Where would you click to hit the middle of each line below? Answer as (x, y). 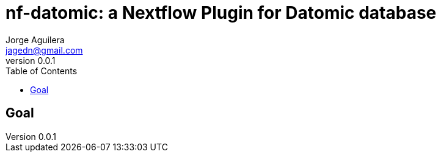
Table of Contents (42, 71)
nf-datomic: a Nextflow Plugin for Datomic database (221, 13)
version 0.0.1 (31, 60)
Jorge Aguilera (35, 40)
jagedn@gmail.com (44, 50)
